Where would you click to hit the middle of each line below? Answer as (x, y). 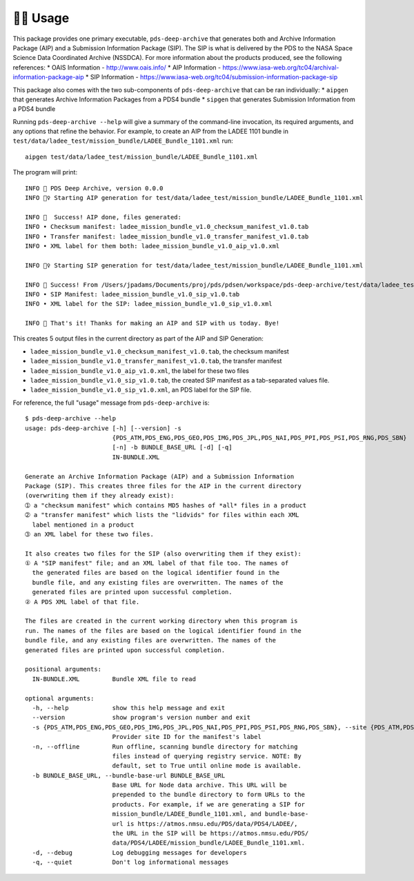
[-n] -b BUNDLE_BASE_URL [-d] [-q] (172, 447)
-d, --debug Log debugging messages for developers (140, 852)
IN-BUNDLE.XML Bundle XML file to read (114, 679)
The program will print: (45, 172)
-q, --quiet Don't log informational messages (130, 862)
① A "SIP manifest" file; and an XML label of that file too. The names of (157, 563)
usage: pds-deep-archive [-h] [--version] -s (103, 428)
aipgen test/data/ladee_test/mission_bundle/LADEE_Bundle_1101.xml (141, 156)
